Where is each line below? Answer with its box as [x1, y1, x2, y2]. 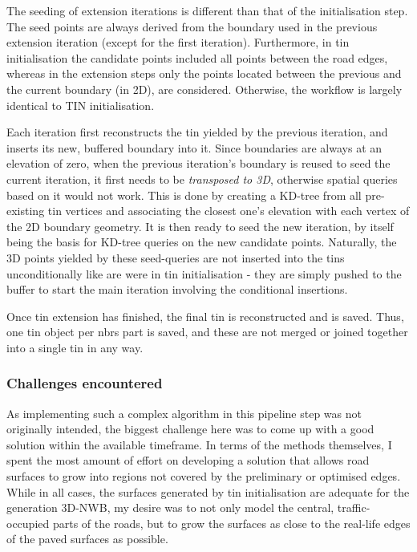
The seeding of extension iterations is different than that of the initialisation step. [6, 2, 408, 18]
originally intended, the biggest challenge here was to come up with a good [6, 420, 374, 437]
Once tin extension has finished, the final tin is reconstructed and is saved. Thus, [6, 307, 404, 324]
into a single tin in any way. [6, 339, 144, 355]
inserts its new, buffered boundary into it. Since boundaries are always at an [6, 139, 383, 156]
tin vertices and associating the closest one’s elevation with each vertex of [47, 202, 410, 219]
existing [6, 202, 45, 219]
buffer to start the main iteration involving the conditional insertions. [6, 281, 348, 298]
